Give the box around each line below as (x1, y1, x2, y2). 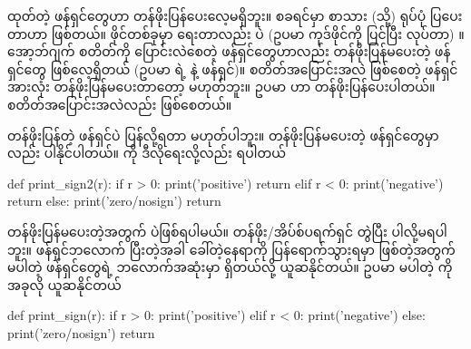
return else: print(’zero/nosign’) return (7, 191, 221, 210)
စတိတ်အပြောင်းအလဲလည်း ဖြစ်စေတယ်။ (7, 94, 232, 113)
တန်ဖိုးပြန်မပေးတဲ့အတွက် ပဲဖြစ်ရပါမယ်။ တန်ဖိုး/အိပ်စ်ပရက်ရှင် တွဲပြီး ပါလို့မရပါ (7, 221, 447, 240)
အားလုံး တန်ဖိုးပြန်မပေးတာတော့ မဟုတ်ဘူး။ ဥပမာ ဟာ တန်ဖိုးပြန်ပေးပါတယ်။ (7, 77, 436, 96)
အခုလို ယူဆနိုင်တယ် (7, 275, 122, 294)
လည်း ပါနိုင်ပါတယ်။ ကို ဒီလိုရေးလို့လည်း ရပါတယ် (7, 143, 286, 162)
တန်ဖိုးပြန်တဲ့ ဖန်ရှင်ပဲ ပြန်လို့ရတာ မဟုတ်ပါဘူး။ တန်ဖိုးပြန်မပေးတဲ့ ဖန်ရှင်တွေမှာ (7, 125, 439, 144)
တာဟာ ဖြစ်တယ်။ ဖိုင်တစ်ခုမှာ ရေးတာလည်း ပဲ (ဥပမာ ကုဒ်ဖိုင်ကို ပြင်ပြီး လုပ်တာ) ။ (7, 24, 465, 43)
